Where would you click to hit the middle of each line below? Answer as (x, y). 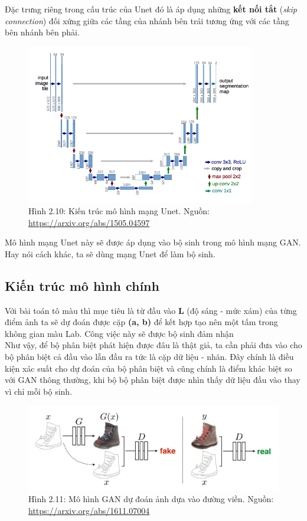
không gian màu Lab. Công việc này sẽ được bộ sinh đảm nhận (119, 333)
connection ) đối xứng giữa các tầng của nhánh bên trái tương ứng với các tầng (147, 20)
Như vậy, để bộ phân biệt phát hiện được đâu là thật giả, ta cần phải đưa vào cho (153, 345)
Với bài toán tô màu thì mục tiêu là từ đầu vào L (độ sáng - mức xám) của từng (151, 310)
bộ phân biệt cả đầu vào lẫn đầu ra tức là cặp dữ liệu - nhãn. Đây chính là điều (149, 357)
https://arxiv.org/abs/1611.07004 (89, 510)
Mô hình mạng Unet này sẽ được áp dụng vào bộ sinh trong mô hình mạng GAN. (153, 242)
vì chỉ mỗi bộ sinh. (39, 391)
